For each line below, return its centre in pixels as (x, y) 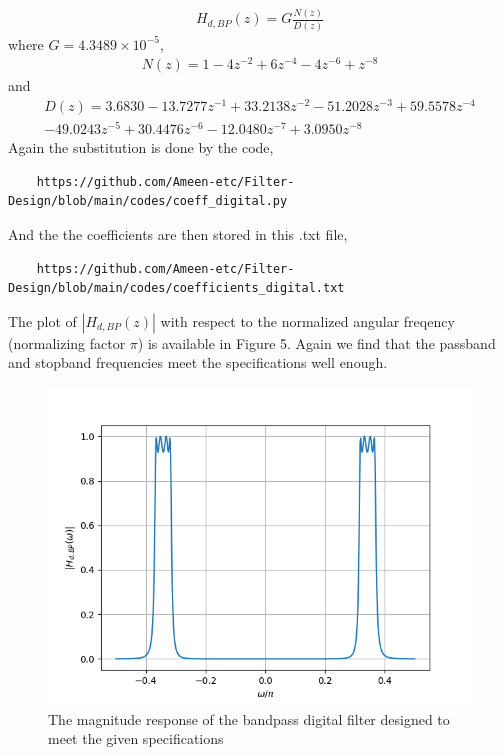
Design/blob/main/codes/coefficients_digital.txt (176, 288)
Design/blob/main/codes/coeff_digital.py (148, 201)
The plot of (42, 320)
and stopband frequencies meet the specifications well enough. (198, 362)
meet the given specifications (136, 738)
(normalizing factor (67, 342)
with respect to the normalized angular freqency (307, 320)
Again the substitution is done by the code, (141, 147)
